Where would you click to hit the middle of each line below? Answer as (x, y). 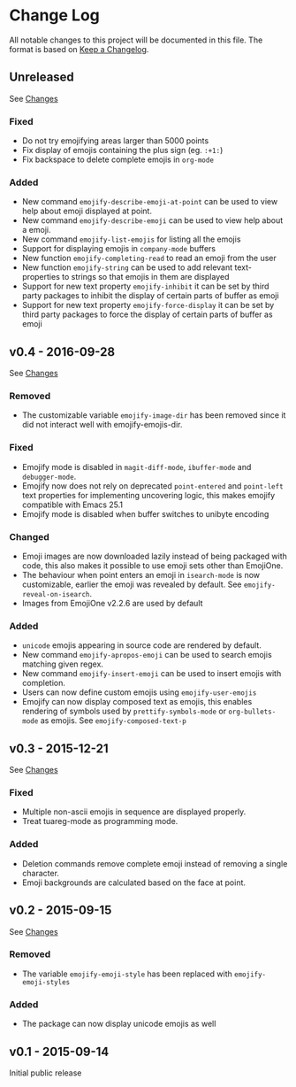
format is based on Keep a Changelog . (79, 49)
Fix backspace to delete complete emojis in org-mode (118, 159)
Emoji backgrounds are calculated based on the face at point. (133, 883)
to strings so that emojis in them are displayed (145, 277)
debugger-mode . (49, 476)
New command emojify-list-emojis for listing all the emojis (131, 239)
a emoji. (36, 230)
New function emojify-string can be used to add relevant (127, 267)
